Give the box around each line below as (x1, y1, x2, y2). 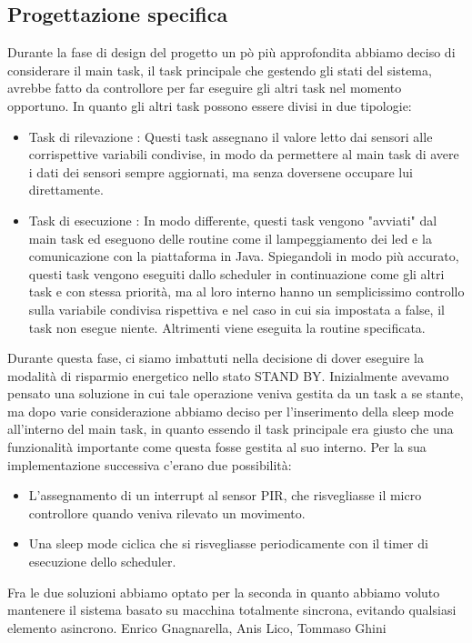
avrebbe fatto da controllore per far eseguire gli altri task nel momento (7, 78, 402, 97)
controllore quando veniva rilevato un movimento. (28, 503, 306, 522)
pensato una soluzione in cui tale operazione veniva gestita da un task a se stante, (7, 384, 464, 403)
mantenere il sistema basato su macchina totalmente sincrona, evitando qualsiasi (7, 600, 457, 619)
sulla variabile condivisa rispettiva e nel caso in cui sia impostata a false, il (28, 299, 445, 318)
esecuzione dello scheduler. (28, 552, 176, 571)
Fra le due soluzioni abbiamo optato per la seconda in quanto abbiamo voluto (7, 582, 440, 601)
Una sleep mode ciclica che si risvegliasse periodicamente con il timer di (28, 534, 428, 553)
